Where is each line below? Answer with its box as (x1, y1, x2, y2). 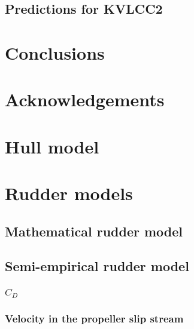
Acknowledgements (5, 87, 165, 112)
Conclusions (5, 40, 105, 64)
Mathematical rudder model (5, 222, 183, 240)
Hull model (5, 134, 99, 158)
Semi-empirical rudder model (5, 257, 189, 275)
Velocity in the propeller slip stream (5, 310, 184, 325)
